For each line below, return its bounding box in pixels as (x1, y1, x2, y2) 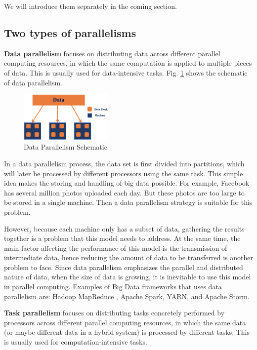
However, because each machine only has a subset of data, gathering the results (4, 223, 245, 233)
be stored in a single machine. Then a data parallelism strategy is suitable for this (4, 197, 253, 207)
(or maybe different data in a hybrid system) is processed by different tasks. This (4, 327, 250, 337)
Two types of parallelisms (4, 25, 136, 40)
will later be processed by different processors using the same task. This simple (4, 168, 243, 178)
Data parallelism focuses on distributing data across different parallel (4, 48, 220, 58)
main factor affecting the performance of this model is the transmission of (4, 242, 227, 253)
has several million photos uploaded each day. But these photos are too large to (4, 187, 245, 197)
